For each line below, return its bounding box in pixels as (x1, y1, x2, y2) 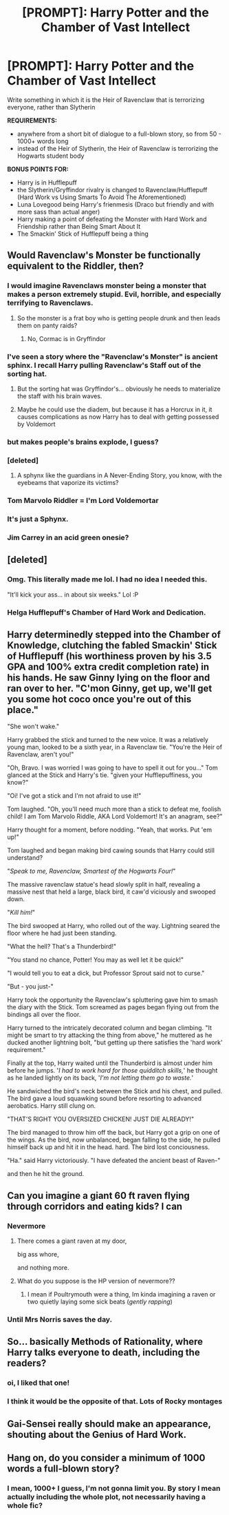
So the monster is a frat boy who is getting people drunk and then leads (17, 313, 221, 322)
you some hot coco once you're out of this (7, 693, 192, 705)
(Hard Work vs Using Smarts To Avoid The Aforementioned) (17, 193, 187, 201)
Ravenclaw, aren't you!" (7, 750, 74, 759)
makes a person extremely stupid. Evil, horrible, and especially (7, 289, 221, 299)
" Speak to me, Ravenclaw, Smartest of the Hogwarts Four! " (7, 867, 176, 876)
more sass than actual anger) (17, 207, 100, 216)
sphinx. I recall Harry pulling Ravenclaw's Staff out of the (7, 360, 201, 370)
